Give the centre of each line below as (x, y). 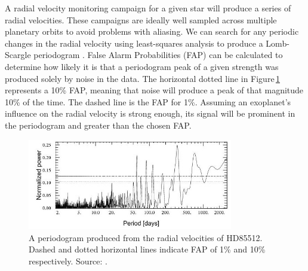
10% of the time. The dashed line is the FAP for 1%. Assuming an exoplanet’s (148, 101)
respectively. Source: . (68, 261)
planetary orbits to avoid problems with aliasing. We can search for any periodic (152, 31)
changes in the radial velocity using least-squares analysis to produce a (134, 43)
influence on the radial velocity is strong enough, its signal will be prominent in (150, 113)
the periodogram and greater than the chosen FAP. (98, 125)
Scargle (18, 55)
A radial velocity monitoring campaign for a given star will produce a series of (148, 8)
